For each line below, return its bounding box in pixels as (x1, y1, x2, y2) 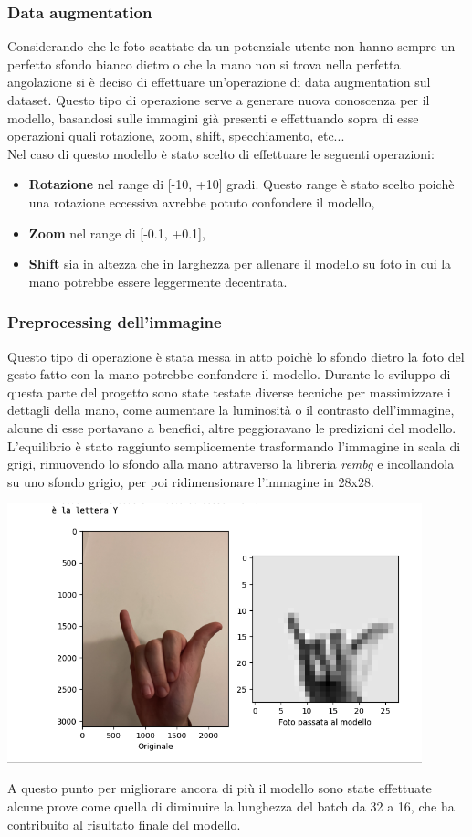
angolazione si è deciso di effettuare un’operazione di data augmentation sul (7, 72, 431, 91)
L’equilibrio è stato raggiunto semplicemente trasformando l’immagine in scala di (7, 436, 461, 455)
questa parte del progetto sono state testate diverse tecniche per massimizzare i (7, 382, 451, 401)
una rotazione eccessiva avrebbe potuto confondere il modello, (28, 192, 375, 211)
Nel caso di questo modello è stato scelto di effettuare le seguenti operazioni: (7, 143, 435, 163)
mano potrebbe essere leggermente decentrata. (28, 271, 288, 291)
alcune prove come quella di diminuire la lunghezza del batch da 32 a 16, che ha (7, 796, 455, 815)
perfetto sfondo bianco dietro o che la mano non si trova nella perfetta (7, 54, 401, 73)
